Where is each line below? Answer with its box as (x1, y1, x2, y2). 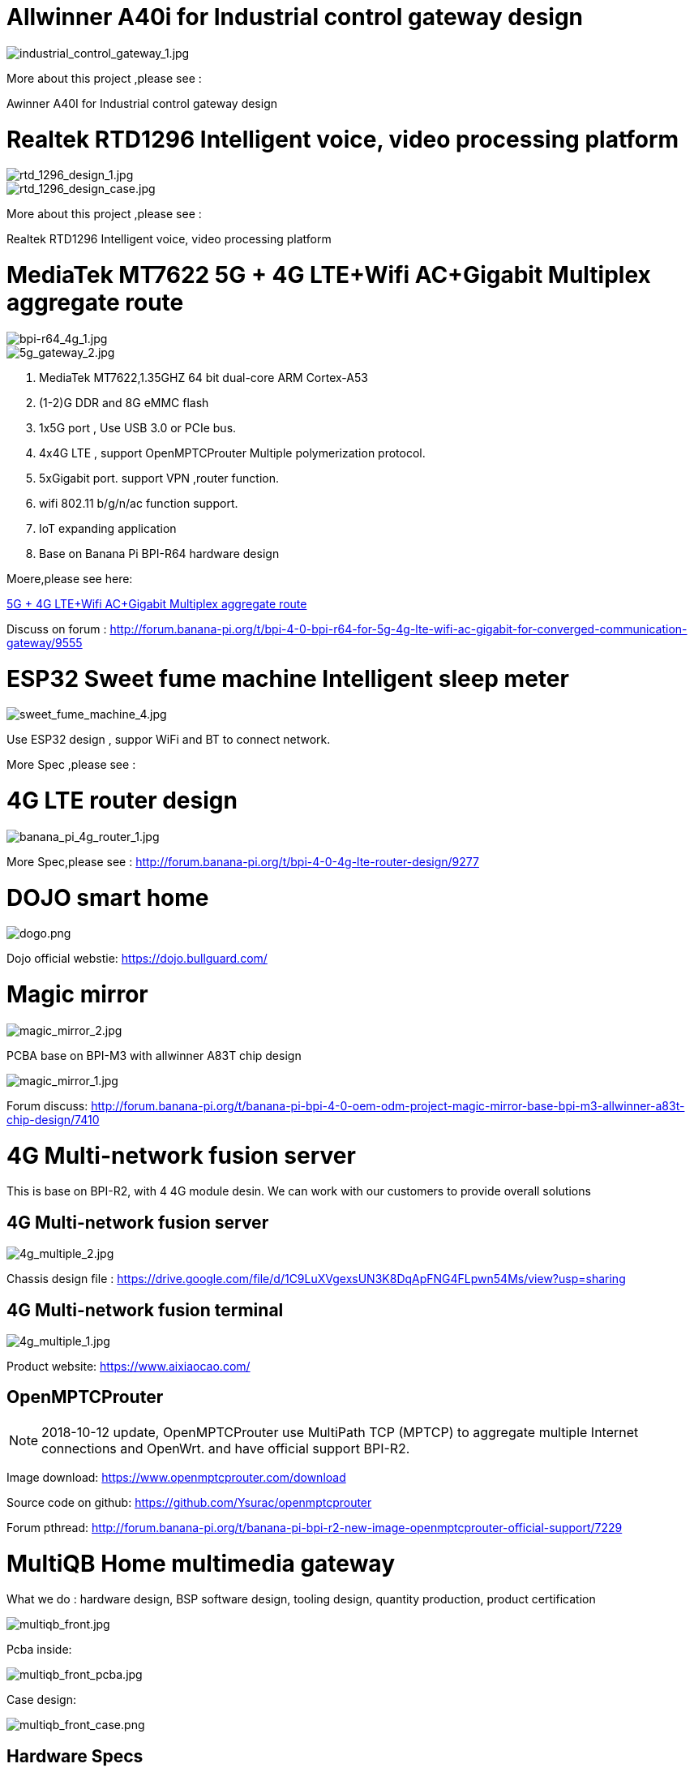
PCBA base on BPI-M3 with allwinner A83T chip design (6, 1048, 302, 1062)
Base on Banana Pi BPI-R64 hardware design (39, 546, 280, 560)
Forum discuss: (6, 1098, 88, 1113)
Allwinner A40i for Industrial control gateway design (6, 3, 584, 31)
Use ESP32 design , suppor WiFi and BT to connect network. (6, 732, 331, 747)
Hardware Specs (6, 1745, 144, 1766)
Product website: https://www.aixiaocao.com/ (6, 1358, 251, 1373)
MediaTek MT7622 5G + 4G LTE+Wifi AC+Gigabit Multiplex (6, 261, 651, 289)
